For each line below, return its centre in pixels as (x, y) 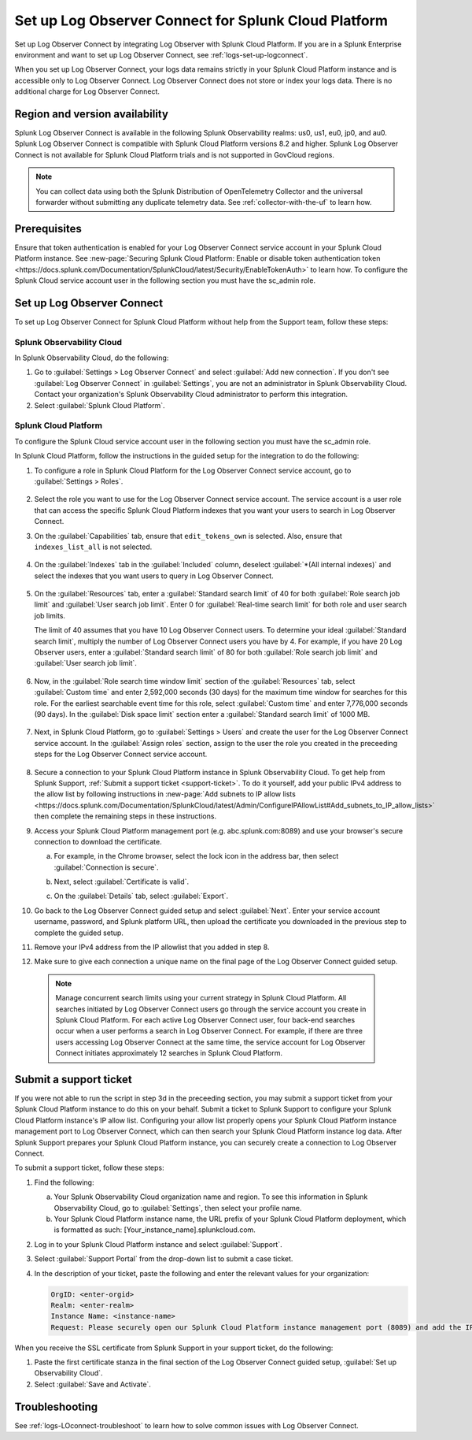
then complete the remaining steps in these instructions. (125, 816)
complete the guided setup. (79, 933)
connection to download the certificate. (98, 841)
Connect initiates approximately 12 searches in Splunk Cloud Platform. (169, 1053)
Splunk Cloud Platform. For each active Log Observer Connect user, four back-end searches (205, 1019)
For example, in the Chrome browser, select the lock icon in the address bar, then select (196, 856)
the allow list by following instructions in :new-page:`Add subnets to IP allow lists (165, 794)
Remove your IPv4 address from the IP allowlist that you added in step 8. (152, 947)
